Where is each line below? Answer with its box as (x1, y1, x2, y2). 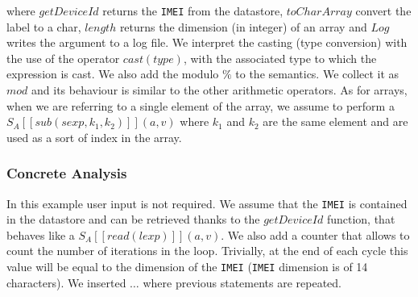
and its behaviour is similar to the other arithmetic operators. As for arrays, (31, 82, 408, 98)
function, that (326, 211, 395, 228)
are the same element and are (263, 113, 408, 130)
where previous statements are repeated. (143, 274, 341, 291)
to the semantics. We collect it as (235, 65, 399, 82)
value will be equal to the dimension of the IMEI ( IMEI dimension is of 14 (6, 258, 368, 275)
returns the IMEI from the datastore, (102, 2, 283, 19)
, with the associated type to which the (183, 49, 377, 66)
